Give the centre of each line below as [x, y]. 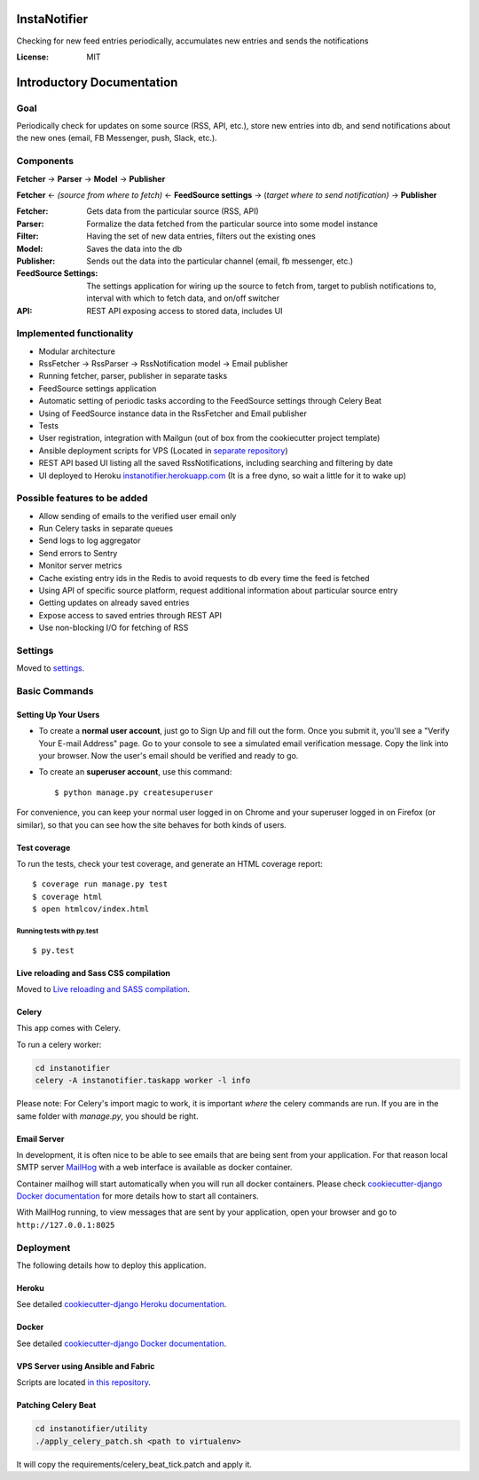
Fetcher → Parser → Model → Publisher [91, 178]
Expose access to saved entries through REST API [130, 615]
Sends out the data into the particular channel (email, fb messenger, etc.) [220, 261]
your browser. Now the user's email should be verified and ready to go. [169, 756]
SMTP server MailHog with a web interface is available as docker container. [154, 1168]
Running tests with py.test [58, 931]
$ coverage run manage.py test [100, 884]
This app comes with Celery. [69, 1028]
